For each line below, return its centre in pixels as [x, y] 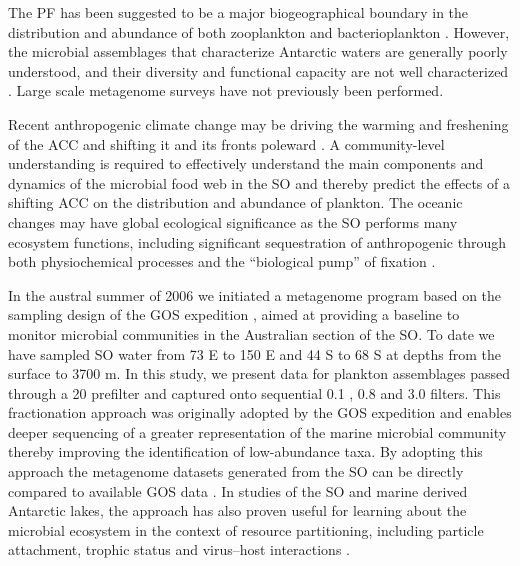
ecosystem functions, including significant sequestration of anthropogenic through [257, 241]
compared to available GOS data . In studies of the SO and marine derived [238, 490]
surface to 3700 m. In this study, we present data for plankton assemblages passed [259, 373]
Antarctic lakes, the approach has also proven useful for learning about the [237, 510]
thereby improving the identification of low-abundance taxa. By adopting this [245, 451]
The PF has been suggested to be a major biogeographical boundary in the [238, 12]
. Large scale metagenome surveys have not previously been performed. [226, 90]
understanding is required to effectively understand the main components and [246, 163]
